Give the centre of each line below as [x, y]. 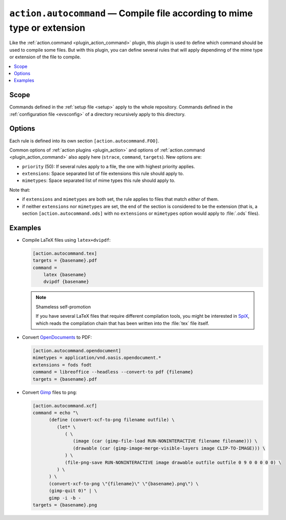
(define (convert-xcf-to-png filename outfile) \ [112, 420]
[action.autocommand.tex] [65, 253]
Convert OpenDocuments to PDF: [57, 338]
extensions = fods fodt [62, 365]
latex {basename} [65, 275]
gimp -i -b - [65, 498]
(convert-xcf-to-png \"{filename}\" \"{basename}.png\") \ [124, 484]
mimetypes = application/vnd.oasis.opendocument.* [97, 358]
